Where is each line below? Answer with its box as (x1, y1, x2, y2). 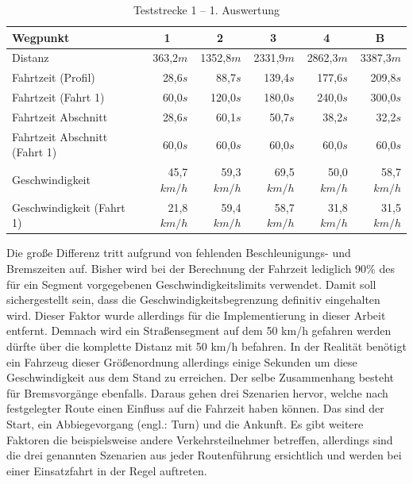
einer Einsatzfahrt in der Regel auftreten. (6, 462, 207, 478)
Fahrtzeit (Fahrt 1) (12, 89, 105, 106)
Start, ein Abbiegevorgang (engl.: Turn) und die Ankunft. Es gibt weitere (6, 415, 364, 432)
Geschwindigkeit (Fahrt (12, 198, 125, 215)
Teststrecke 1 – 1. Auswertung (133, 2, 280, 17)
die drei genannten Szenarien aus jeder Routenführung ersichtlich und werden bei (6, 447, 402, 463)
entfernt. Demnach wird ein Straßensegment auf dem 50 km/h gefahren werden (6, 322, 392, 339)
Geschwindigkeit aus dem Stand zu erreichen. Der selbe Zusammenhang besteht (6, 369, 395, 386)
